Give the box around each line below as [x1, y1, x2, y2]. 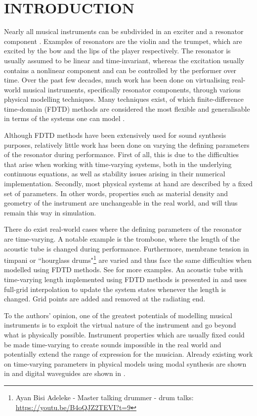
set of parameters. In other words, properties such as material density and [4, 188, 228, 198]
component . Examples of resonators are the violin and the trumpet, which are [4, 36, 242, 46]
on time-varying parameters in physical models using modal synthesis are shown [4, 358, 247, 369]
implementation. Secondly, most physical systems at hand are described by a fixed [4, 178, 253, 189]
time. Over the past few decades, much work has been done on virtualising [4, 75, 230, 85]
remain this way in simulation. [4, 207, 96, 217]
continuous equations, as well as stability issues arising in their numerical [4, 168, 225, 179]
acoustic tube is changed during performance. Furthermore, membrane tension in [4, 243, 249, 253]
